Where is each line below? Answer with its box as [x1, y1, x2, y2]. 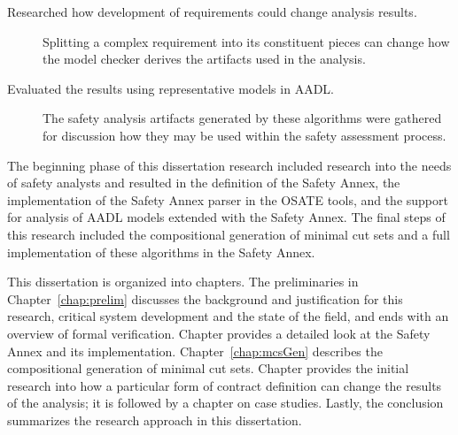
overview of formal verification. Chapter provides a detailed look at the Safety [7, 324, 431, 342]
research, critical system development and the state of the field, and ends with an [7, 307, 449, 325]
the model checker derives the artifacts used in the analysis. [43, 50, 366, 68]
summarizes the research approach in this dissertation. [7, 410, 302, 429]
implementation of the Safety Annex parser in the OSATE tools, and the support [7, 190, 448, 209]
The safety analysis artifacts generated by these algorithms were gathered [43, 109, 442, 127]
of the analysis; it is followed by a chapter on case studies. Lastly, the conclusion [7, 393, 444, 412]
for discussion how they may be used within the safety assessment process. [43, 126, 446, 144]
